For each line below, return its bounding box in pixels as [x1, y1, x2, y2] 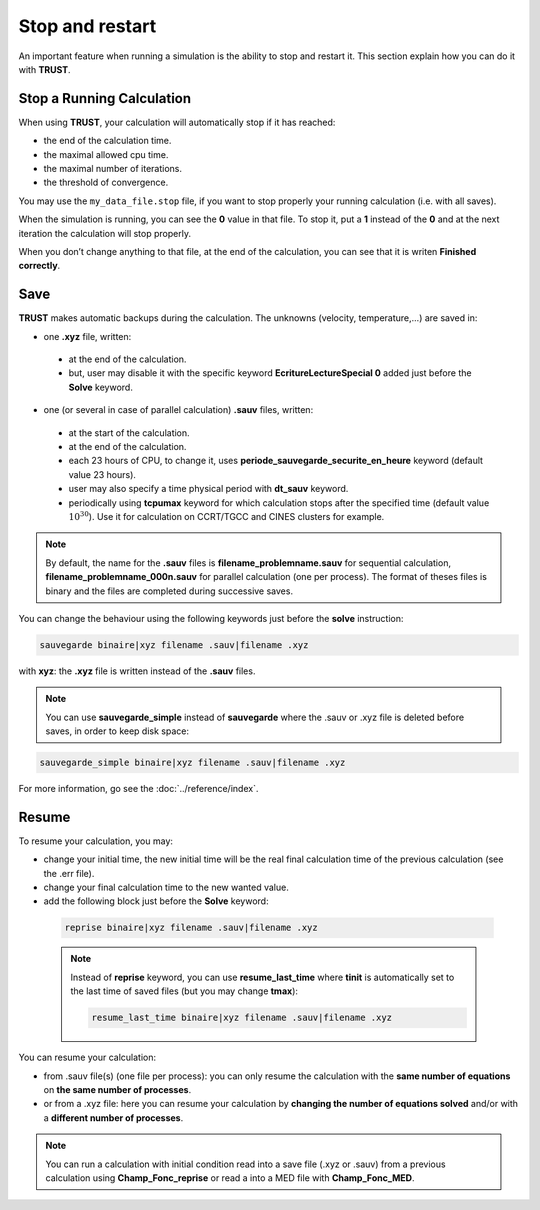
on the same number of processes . [43, 1083, 192, 1095]
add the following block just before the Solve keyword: [43, 895, 269, 907]
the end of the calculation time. [43, 135, 172, 147]
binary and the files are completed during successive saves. [45, 585, 294, 597]
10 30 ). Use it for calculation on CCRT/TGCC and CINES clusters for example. [68, 510, 385, 522]
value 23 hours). [68, 468, 137, 480]
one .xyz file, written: [43, 330, 132, 342]
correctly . [18, 260, 61, 272]
